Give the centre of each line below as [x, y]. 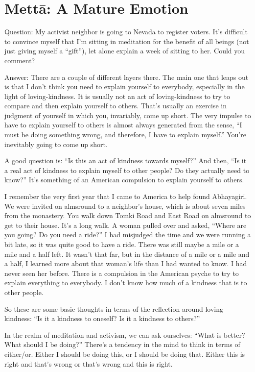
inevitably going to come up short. [56, 144]
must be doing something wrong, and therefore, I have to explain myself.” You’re [125, 135]
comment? [20, 60]
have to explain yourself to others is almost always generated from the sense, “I [123, 125]
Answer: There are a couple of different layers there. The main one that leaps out [127, 77]
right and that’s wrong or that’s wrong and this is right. [89, 363]
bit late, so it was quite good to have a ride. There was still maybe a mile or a [122, 244]
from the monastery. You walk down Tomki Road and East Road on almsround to [128, 215]
